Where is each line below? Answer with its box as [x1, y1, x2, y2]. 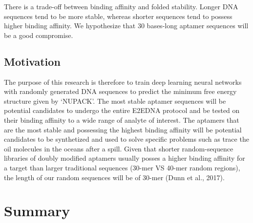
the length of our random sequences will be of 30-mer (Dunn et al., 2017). [4, 172, 225, 182]
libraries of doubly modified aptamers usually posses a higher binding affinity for [4, 153, 245, 163]
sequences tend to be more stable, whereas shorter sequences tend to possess [4, 11, 232, 21]
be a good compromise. [4, 30, 73, 40]
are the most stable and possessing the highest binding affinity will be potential [4, 124, 242, 134]
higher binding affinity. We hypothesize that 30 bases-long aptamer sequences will [4, 20, 249, 31]
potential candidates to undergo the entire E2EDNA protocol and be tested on [4, 105, 240, 115]
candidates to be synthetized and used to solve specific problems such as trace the [4, 134, 249, 144]
